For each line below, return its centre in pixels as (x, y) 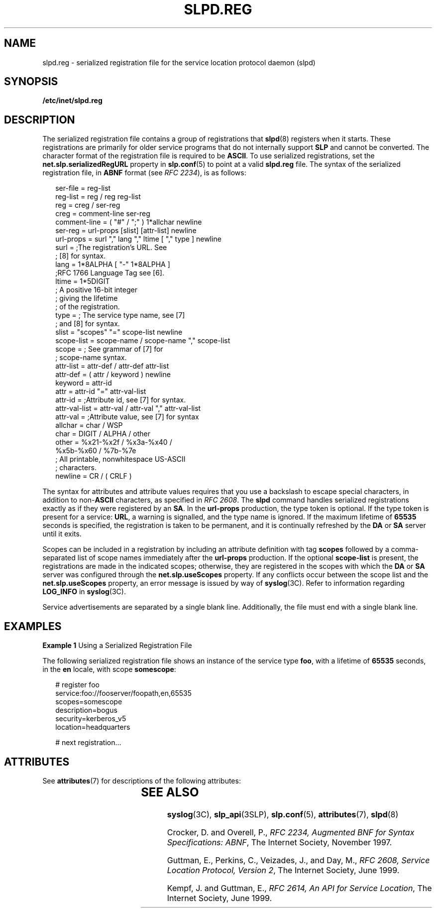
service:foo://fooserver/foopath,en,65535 (123, 693)
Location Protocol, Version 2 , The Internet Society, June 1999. (283, 870)
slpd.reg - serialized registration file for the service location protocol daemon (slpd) (179, 62)
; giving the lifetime (87, 298)
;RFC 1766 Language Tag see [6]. (110, 273)
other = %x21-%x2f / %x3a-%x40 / (114, 442)
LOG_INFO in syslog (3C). (84, 592)
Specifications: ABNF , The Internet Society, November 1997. (279, 842)
